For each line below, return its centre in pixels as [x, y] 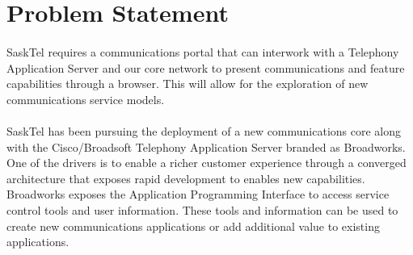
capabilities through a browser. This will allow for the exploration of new [188, 84]
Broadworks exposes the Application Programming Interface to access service [198, 194]
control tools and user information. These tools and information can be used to [202, 209]
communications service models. [86, 99]
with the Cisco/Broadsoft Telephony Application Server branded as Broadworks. [206, 146]
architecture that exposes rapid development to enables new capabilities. [186, 178]
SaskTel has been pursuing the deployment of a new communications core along [204, 130]
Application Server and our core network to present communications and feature [206, 67]
